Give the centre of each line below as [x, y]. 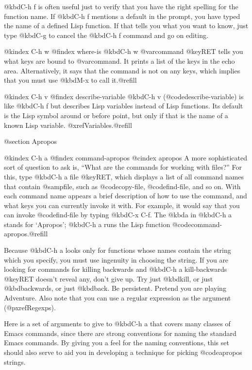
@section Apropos [31, 141]
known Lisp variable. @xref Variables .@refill [68, 125]
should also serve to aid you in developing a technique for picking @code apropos [123, 352]
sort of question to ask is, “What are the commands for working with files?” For [123, 167]
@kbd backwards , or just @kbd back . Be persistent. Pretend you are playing [115, 288]
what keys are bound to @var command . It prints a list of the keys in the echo [119, 61]
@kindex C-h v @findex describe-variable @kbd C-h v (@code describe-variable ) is [124, 96]
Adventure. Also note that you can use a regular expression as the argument [118, 298]
